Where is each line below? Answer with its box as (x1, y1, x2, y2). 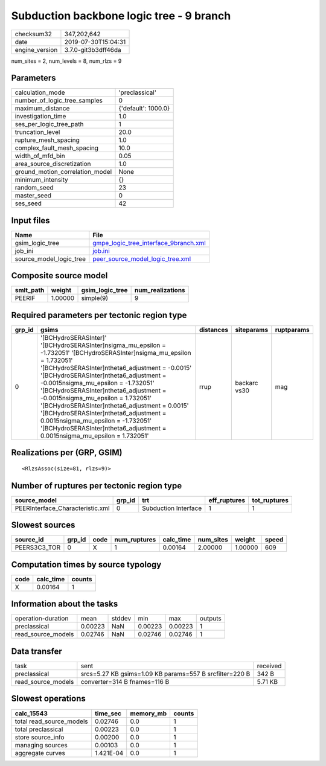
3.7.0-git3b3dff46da (64, 45, 122, 54)
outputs (199, 614, 222, 623)
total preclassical (14, 725, 63, 733)
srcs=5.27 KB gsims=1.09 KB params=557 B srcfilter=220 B (80, 669, 251, 678)
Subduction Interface (142, 504, 202, 512)
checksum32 (14, 30, 53, 38)
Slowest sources (11, 520, 75, 531)
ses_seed (14, 199, 42, 208)
